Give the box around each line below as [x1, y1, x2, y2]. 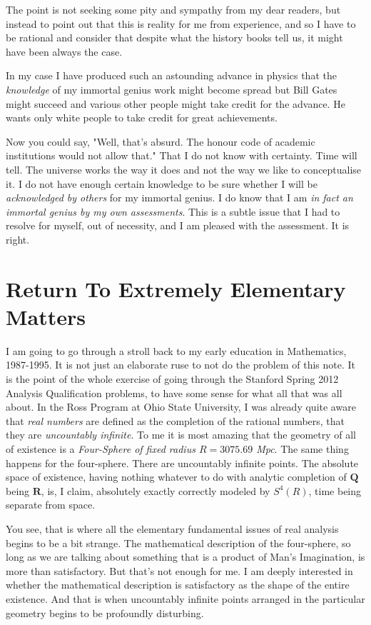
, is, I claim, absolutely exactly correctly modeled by [41, 483, 270, 498]
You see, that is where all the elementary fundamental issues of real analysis [6, 521, 339, 536]
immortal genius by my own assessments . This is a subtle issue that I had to [6, 204, 340, 219]
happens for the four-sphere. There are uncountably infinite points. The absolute [6, 455, 359, 470]
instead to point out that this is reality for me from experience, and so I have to [6, 16, 356, 31]
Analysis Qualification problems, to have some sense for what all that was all [6, 385, 342, 400]
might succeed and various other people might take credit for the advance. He [6, 96, 345, 111]
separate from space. [6, 497, 96, 512]
